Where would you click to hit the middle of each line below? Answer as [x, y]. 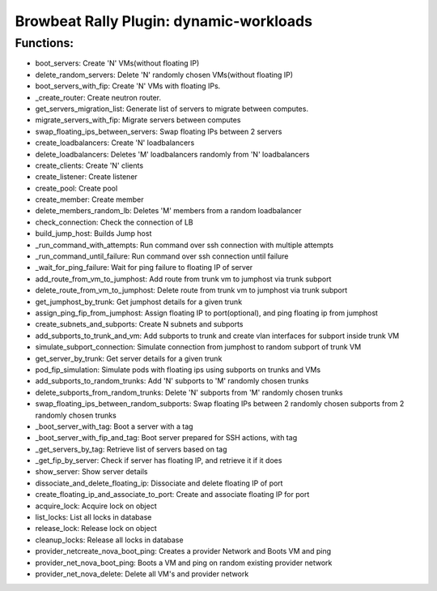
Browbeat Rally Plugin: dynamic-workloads [164, 21]
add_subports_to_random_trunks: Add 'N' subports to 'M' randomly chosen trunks [172, 381]
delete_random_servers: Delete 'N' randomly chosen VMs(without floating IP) [164, 75]
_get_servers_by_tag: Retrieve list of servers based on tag [131, 449]
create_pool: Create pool [76, 188]
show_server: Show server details [91, 472]
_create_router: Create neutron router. [98, 97]
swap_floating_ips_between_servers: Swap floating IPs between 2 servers [159, 131]
